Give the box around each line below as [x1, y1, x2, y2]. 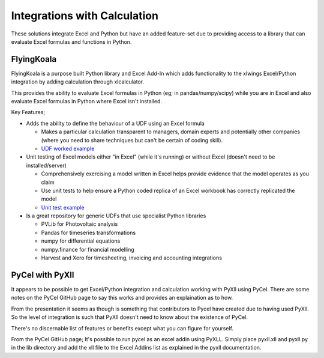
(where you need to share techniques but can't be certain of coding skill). [41, 136, 223, 144]
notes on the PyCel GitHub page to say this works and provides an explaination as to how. [11, 294, 233, 302]
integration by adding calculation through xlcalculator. [11, 78, 144, 85]
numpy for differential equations [41, 237, 121, 244]
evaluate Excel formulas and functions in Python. [11, 38, 132, 45]
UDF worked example [41, 145, 95, 152]
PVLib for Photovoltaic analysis [41, 220, 118, 228]
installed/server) [26, 162, 67, 169]
